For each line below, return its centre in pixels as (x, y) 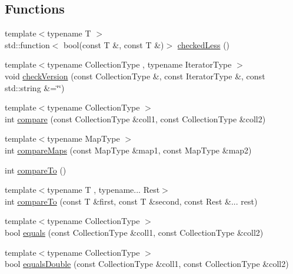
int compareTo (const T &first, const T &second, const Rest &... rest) (131, 201)
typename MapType (84, 138)
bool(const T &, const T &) (114, 44)
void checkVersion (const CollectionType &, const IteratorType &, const (135, 76)
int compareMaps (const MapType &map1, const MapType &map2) (128, 150)
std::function (27, 44)
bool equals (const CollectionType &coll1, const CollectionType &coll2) (134, 232)
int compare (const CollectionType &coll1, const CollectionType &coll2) (135, 118)
